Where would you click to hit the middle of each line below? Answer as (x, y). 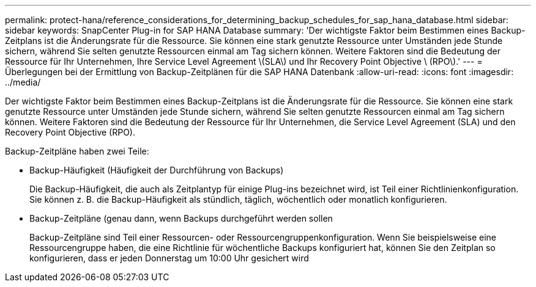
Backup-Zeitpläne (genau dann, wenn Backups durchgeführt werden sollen (181, 218)
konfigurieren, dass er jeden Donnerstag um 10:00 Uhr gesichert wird (169, 258)
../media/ (23, 82)
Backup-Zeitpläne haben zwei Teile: (77, 151)
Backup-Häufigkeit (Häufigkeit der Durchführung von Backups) (157, 170)
